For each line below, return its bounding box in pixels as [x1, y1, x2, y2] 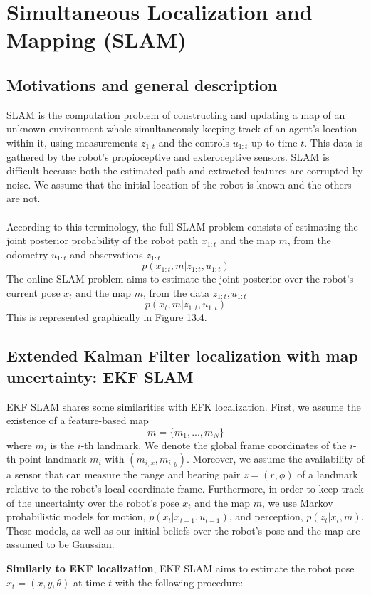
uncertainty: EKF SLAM [6, 365, 194, 387]
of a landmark [297, 467, 358, 482]
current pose [6, 285, 61, 300]
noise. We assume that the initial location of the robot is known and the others [6, 177, 352, 191]
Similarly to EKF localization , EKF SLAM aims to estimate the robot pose [6, 561, 355, 576]
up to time [251, 135, 298, 149]
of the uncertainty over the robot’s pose [6, 495, 179, 510]
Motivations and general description [6, 73, 278, 95]
